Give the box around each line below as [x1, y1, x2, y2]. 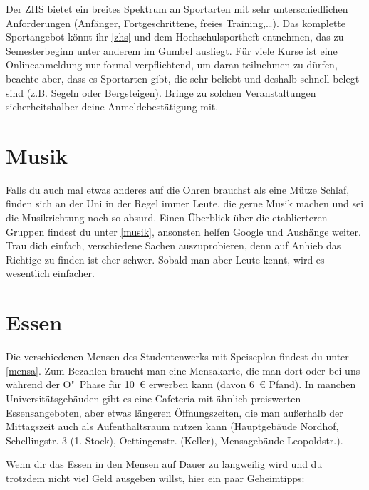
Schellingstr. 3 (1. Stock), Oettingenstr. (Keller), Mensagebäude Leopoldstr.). [6, 432, 343, 447]
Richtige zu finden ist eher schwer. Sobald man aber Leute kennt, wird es [6, 251, 325, 266]
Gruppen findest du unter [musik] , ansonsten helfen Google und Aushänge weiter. [6, 224, 361, 239]
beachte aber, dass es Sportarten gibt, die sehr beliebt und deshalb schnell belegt [6, 71, 360, 85]
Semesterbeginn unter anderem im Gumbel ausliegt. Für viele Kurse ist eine [6, 43, 338, 58]
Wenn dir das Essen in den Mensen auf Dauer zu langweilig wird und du [6, 457, 323, 471]
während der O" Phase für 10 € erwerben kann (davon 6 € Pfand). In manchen [6, 377, 356, 392]
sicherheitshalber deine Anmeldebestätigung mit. [6, 99, 219, 114]
